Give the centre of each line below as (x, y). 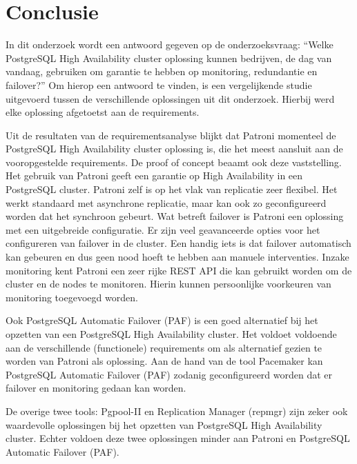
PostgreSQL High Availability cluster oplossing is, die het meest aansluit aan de (174, 149)
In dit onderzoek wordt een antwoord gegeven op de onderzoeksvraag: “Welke (170, 44)
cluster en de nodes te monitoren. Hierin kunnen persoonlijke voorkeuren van (168, 284)
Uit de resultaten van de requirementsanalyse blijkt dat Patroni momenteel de (171, 135)
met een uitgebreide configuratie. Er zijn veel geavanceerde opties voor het (163, 229)
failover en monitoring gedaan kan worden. (96, 388)
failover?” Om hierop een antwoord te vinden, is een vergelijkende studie (159, 84)
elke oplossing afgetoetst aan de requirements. (103, 112)
